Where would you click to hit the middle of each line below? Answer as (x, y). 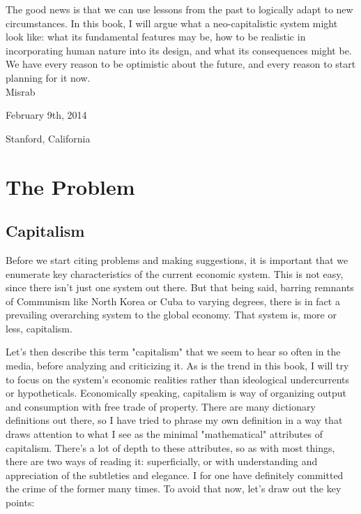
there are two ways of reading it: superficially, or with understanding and (162, 461)
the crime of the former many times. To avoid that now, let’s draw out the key (174, 489)
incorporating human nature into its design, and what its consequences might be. (179, 50)
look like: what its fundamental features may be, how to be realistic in (156, 37)
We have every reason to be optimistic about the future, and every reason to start (181, 64)
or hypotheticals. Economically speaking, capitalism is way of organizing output (176, 393)
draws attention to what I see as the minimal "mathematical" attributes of (164, 434)
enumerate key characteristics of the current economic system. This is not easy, (175, 273)
